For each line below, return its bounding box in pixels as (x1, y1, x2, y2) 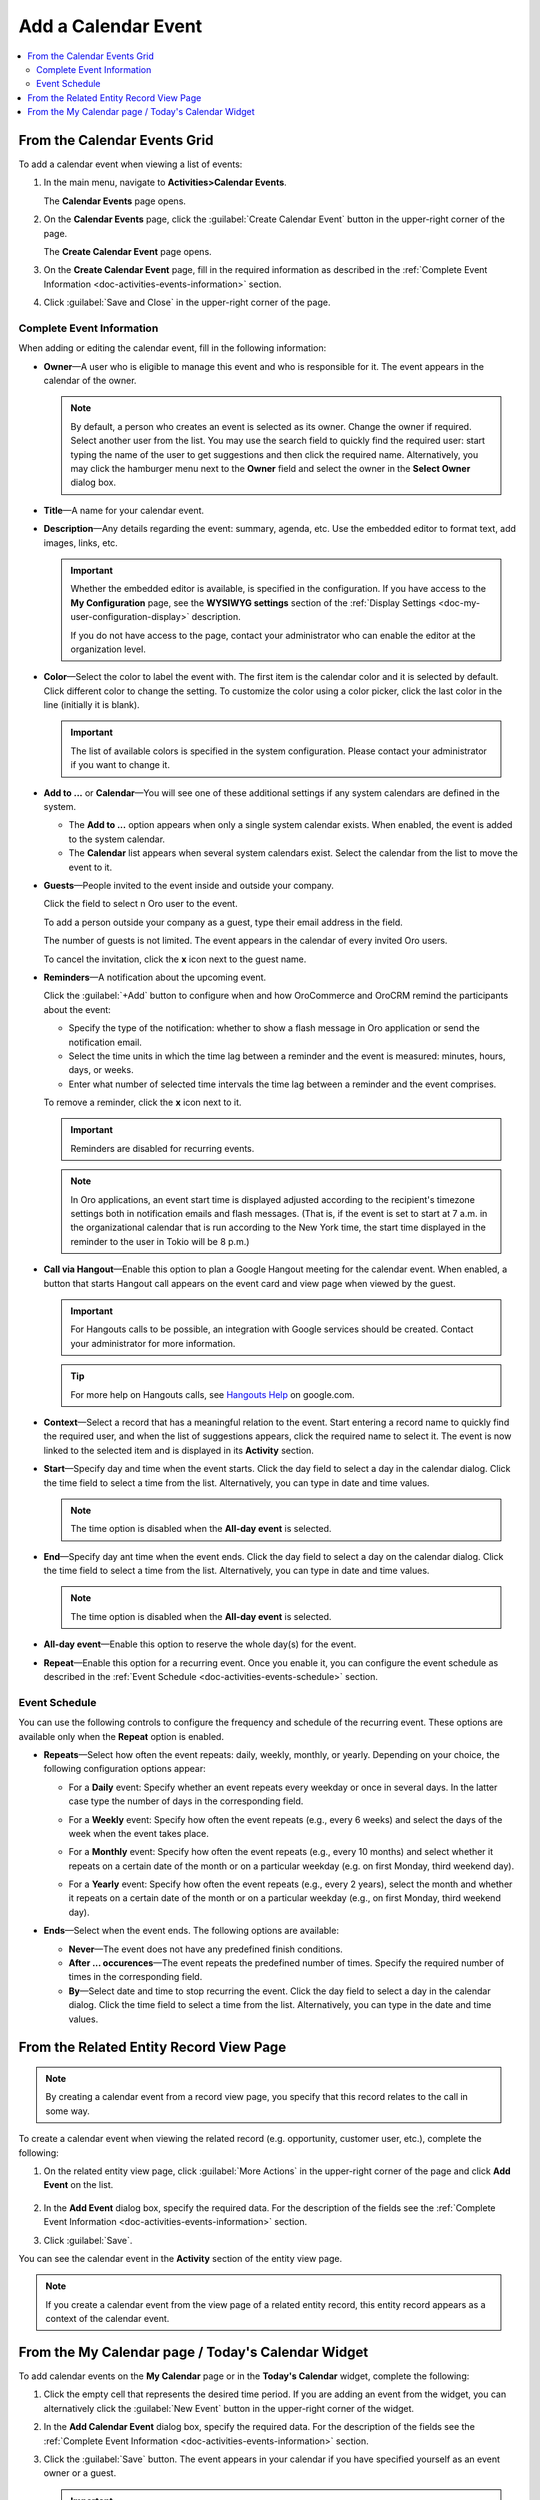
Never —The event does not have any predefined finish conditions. (68, 1943, 344, 1955)
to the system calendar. (68, 833, 165, 845)
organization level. (70, 643, 147, 655)
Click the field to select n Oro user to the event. (43, 898, 239, 910)
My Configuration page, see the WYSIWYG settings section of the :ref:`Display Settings (70, 596, 437, 609)
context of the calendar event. (45, 2313, 170, 2325)
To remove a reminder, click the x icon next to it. (43, 1096, 242, 1109)
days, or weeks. (68, 1064, 134, 1076)
